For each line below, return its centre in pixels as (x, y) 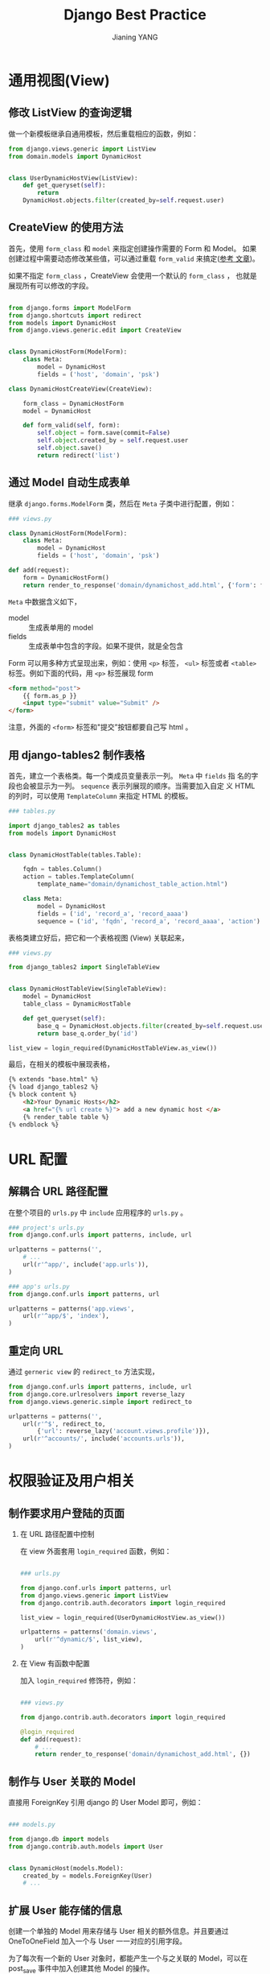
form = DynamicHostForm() (66, 577)
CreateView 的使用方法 (66, 227)
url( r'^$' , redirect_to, (64, 1424)
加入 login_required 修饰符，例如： (79, 1681)
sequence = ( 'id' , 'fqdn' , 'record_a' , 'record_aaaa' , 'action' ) (149, 921)
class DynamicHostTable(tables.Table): (75, 855)
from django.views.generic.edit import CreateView (95, 330)
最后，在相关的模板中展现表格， (61, 1064)
